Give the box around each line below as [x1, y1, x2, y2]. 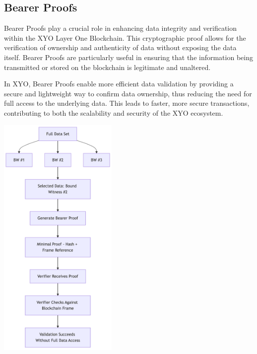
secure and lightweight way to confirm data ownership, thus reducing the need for [4, 88, 252, 98]
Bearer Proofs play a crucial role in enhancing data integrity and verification [4, 23, 237, 33]
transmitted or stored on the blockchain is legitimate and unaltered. [4, 62, 211, 72]
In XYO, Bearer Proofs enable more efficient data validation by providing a [4, 78, 234, 89]
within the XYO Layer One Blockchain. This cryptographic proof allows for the [4, 32, 246, 43]
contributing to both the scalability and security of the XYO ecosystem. [4, 107, 223, 118]
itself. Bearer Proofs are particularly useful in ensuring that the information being [4, 52, 253, 62]
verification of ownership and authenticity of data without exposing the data [4, 42, 237, 53]
